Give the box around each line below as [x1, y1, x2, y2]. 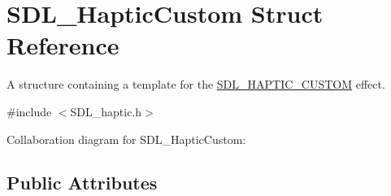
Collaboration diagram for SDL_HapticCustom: [7, 130, 246, 147]
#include [7, 102, 52, 120]
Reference [7, 28, 119, 62]
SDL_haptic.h [70, 102, 142, 120]
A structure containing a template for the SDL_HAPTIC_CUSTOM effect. [7, 76, 385, 93]
